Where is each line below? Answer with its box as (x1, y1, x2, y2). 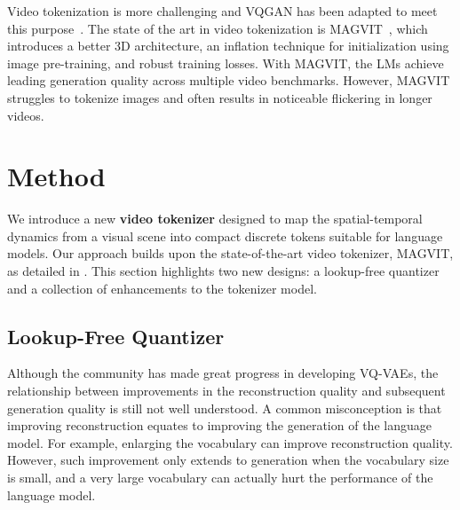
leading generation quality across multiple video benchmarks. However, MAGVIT (7, 71, 450, 90)
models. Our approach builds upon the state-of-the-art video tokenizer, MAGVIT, (7, 244, 454, 263)
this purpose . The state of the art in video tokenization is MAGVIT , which (7, 19, 428, 37)
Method (7, 158, 106, 194)
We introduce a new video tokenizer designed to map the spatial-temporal (7, 209, 423, 228)
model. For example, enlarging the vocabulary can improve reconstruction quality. (7, 433, 453, 451)
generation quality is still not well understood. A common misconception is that (7, 398, 442, 417)
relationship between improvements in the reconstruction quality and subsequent (7, 381, 446, 400)
